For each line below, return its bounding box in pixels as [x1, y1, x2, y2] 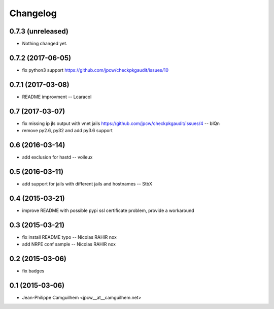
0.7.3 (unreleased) [9, 27, 68, 36]
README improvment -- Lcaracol [22, 94, 92, 100]
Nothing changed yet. [22, 41, 68, 47]
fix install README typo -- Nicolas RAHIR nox [22, 234, 117, 240]
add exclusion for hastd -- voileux [22, 154, 93, 160]
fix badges [22, 268, 45, 274]
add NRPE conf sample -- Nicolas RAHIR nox [22, 241, 116, 248]
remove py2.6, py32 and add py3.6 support [22, 128, 113, 134]
